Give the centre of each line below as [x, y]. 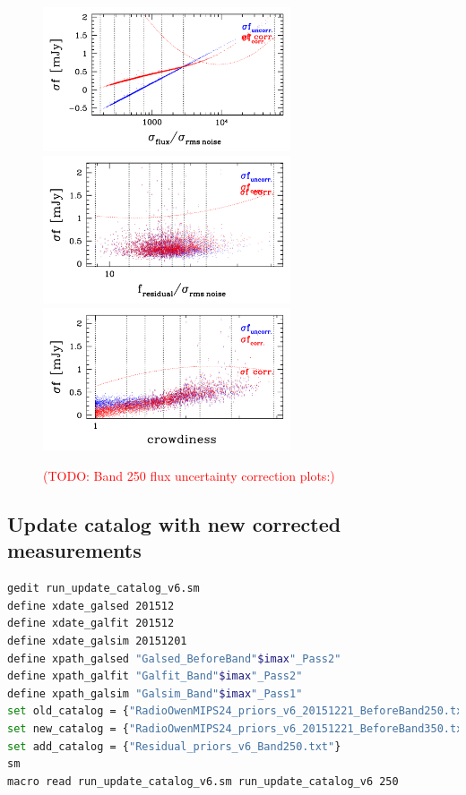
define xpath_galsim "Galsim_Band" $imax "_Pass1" [155, 693]
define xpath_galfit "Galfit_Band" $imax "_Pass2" [155, 676]
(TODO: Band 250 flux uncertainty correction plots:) [189, 476]
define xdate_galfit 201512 [91, 624]
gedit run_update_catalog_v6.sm [104, 589]
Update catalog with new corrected [174, 524]
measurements [74, 550]
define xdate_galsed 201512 [91, 606]
